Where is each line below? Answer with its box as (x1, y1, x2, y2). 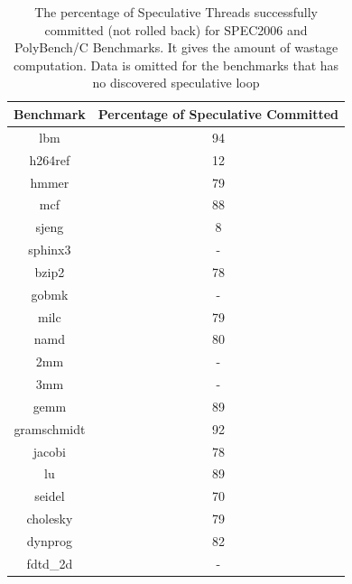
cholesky (26, 509, 73, 528)
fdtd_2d (26, 553, 73, 572)
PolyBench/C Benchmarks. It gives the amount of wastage (14, 38, 338, 57)
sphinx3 (28, 240, 71, 259)
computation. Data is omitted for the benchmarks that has (13, 55, 339, 74)
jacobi (32, 441, 66, 460)
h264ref (29, 150, 70, 169)
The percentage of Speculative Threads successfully (34, 3, 318, 21)
